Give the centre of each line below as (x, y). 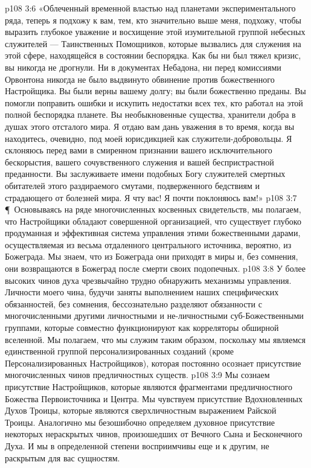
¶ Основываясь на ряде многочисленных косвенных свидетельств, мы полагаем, (153, 209)
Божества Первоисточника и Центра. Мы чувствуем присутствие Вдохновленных (154, 398)
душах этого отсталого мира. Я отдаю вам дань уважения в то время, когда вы (150, 126)
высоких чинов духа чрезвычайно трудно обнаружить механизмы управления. (148, 280)
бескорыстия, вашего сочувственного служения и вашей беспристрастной (139, 162)
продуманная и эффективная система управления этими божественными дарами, (153, 233)
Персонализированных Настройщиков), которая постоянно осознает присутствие (153, 363)
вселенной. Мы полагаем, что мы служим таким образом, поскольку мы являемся (155, 339)
